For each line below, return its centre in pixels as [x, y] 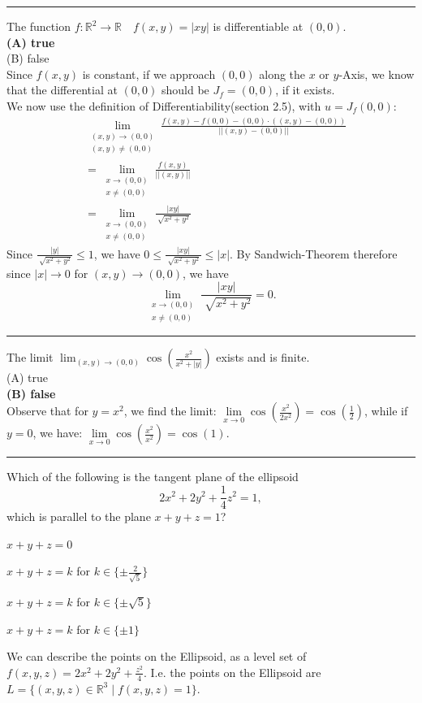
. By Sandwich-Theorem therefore [314, 253]
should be [185, 90]
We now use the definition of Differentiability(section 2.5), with [164, 105]
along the [282, 74]
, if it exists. [305, 90]
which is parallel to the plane [79, 516]
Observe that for [47, 411]
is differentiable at [258, 26]
